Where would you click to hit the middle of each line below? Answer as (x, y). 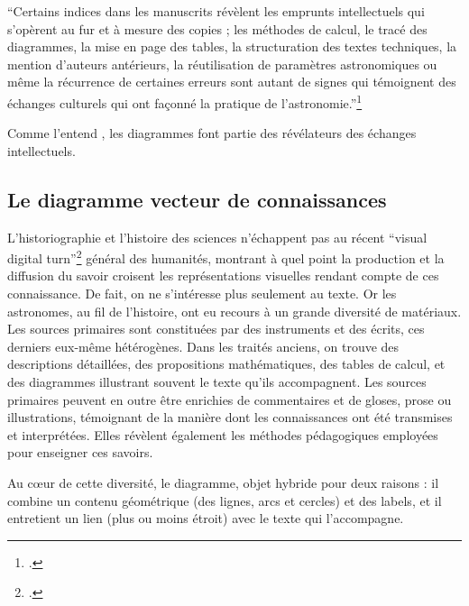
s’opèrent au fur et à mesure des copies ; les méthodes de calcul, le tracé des (217, 28)
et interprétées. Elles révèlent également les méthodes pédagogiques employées (223, 434)
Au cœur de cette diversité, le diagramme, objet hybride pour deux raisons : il (223, 482)
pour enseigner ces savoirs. (80, 452)
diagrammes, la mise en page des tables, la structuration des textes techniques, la (232, 46)
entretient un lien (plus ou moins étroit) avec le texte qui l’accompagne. (206, 518)
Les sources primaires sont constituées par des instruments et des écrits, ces (216, 329)
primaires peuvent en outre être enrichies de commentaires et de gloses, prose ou (230, 399)
